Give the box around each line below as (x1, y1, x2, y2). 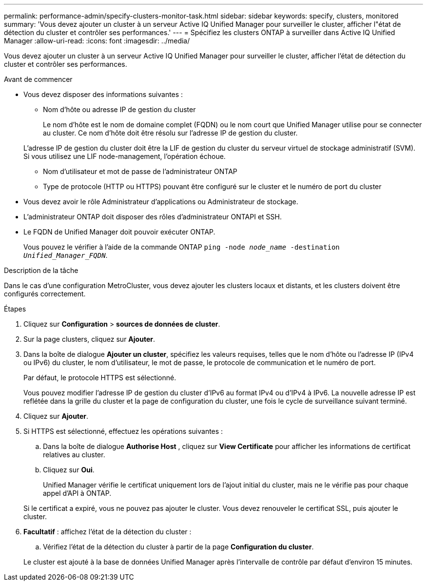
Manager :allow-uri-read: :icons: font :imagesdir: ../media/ (4, 37, 190, 45)
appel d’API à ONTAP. (43, 489, 112, 497)
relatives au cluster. (43, 450, 105, 459)
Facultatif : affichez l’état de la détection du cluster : (23, 527, 192, 536)
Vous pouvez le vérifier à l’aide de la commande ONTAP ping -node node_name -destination (23, 243, 340, 251)
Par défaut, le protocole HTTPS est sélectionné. (23, 373, 176, 382)
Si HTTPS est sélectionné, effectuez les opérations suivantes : (23, 427, 223, 435)
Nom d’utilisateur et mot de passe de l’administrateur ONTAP (43, 167, 237, 175)
